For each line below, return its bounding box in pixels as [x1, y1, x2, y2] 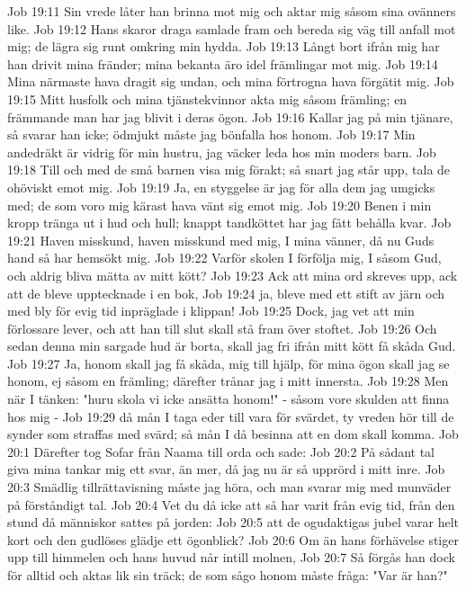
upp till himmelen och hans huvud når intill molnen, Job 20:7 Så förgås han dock [7, 548, 455, 567]
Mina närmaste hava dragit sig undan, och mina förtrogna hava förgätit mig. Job [7, 72, 454, 91]
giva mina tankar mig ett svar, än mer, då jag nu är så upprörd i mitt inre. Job [7, 460, 445, 478]
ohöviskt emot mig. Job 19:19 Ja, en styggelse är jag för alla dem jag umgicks [7, 177, 435, 196]
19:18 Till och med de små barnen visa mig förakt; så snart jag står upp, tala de [7, 160, 451, 179]
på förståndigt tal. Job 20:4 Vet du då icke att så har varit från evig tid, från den [7, 495, 455, 514]
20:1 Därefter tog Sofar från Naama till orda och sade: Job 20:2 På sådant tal [7, 442, 435, 460]
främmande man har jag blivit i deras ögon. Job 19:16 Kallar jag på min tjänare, [7, 107, 453, 126]
